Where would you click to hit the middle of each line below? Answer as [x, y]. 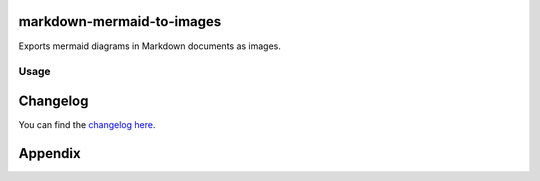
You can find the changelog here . [87, 124]
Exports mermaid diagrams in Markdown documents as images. [150, 46]
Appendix [49, 153]
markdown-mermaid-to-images [120, 21]
